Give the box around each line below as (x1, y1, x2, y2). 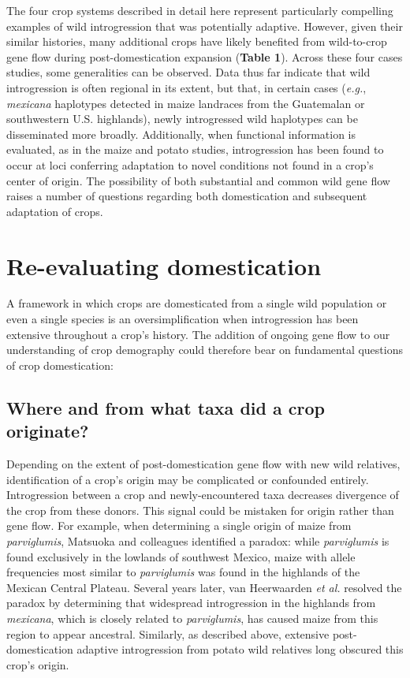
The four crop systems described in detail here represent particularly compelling (6, 2, 393, 18)
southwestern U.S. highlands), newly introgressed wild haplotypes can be (6, 110, 358, 127)
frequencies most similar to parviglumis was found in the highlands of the (6, 564, 360, 580)
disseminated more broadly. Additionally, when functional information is (6, 125, 356, 142)
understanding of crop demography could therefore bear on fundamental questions (6, 341, 403, 358)
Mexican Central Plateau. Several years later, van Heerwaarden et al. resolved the (6, 579, 402, 595)
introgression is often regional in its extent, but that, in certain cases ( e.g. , (6, 79, 367, 95)
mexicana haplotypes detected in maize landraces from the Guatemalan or (6, 95, 365, 111)
